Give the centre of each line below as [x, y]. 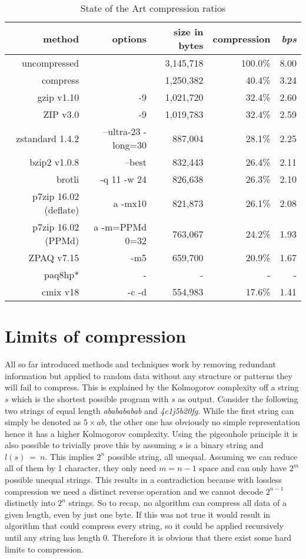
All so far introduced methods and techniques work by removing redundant [140, 364]
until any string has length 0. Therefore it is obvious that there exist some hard [148, 537]
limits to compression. [44, 549]
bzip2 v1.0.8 [54, 162]
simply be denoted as [43, 422]
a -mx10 [130, 203]
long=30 [130, 145]
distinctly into [30, 503]
